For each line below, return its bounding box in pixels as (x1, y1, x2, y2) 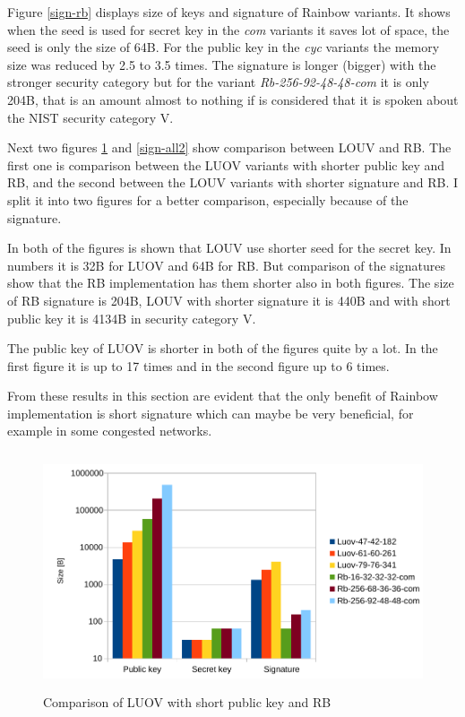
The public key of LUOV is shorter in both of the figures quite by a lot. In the (7, 339, 438, 358)
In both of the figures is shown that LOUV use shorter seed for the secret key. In (7, 238, 452, 257)
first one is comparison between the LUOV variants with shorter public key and (7, 155, 445, 174)
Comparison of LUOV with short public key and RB (43, 693, 332, 712)
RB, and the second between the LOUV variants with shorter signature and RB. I (7, 173, 459, 192)
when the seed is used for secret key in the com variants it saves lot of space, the (7, 20, 450, 39)
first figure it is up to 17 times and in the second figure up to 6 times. (7, 356, 390, 375)
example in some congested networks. (7, 421, 212, 440)
